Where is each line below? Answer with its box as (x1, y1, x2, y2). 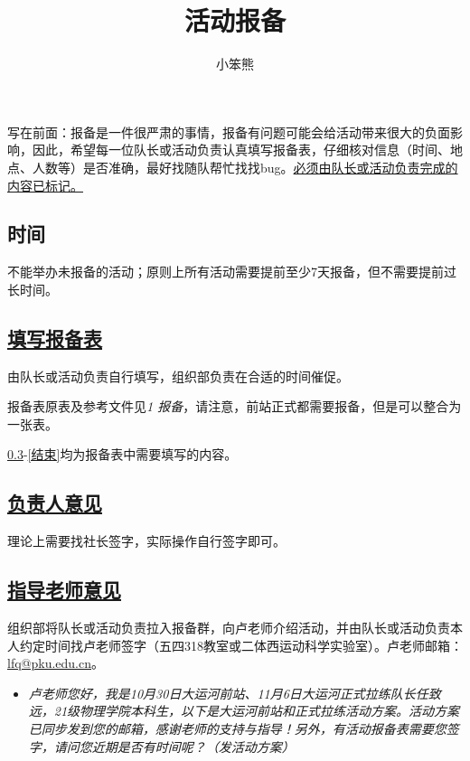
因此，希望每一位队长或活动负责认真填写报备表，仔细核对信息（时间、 (32, 140, 450, 159)
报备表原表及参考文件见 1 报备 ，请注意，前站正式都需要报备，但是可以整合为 (7, 397, 462, 416)
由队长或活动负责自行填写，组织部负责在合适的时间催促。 (7, 366, 349, 385)
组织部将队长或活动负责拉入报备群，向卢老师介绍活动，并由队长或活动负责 (7, 618, 450, 637)
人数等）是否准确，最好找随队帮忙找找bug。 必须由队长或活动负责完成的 (32, 157, 458, 176)
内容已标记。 (7, 175, 83, 194)
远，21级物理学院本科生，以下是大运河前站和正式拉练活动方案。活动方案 (28, 701, 460, 720)
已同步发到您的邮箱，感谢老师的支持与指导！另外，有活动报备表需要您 (28, 719, 446, 738)
